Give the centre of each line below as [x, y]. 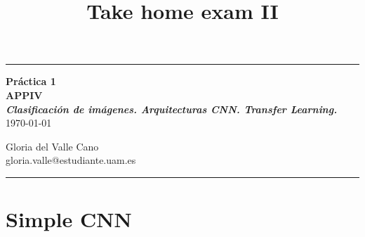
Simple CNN [69, 219]
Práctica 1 [31, 81]
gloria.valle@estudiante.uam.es [71, 160]
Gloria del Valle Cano [52, 146]
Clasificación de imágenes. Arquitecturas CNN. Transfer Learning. [172, 109]
